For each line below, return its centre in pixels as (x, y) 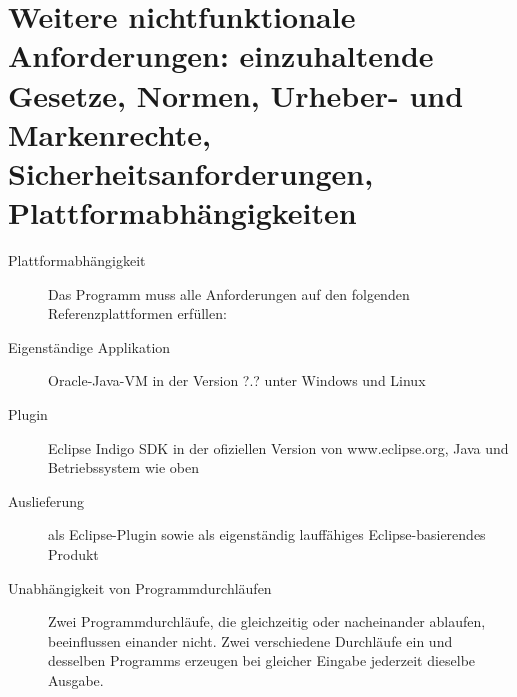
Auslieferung (46, 500)
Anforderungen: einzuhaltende (221, 55)
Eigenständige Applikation (89, 346)
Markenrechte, (109, 133)
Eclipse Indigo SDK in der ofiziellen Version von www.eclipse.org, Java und (278, 447)
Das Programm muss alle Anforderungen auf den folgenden (229, 293)
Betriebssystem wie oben (123, 467)
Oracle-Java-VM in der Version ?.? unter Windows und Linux (237, 380)
